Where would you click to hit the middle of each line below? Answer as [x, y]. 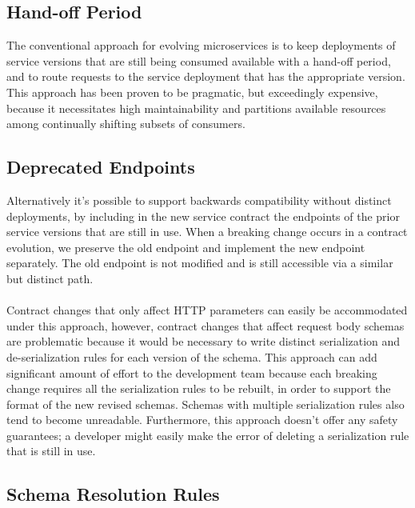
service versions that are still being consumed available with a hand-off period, [199, 60]
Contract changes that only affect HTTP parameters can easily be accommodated [207, 310]
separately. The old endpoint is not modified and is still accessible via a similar [200, 263]
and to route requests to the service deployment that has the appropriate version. [206, 76]
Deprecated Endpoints [101, 167]
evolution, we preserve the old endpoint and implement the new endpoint [186, 247]
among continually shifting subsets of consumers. [126, 124]
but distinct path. [50, 278]
